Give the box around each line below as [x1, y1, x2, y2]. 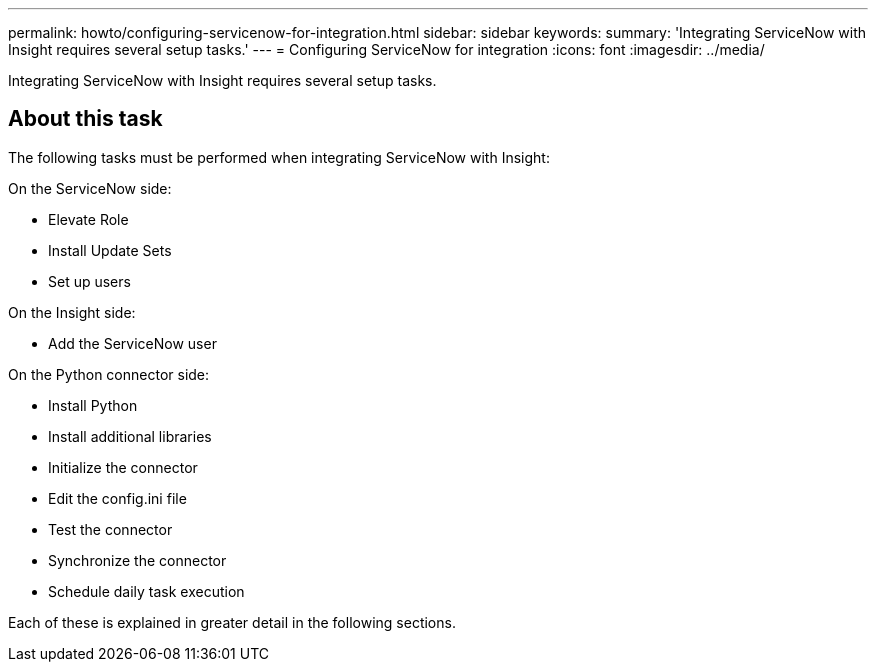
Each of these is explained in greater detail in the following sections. [8, 613, 456, 631]
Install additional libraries [48, 427, 212, 445]
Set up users [48, 272, 131, 290]
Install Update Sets [48, 241, 172, 259]
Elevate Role [48, 210, 129, 228]
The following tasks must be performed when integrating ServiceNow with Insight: [8, 148, 550, 166]
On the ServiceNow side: [8, 179, 172, 197]
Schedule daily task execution [48, 582, 245, 600]
